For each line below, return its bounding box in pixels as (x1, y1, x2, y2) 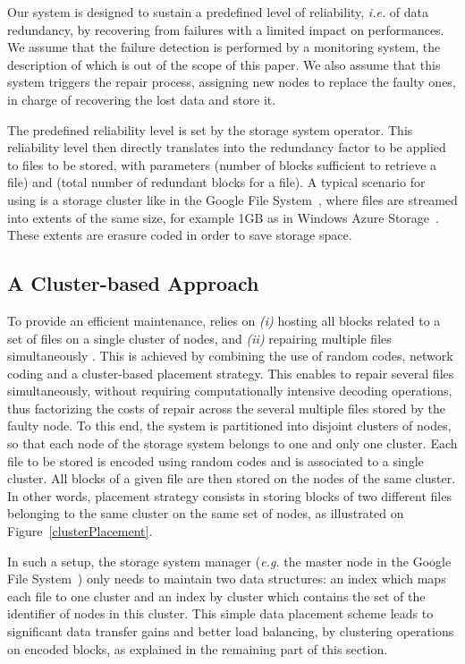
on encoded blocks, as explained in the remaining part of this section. (7, 639, 388, 658)
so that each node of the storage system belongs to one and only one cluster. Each (7, 434, 458, 453)
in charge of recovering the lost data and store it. (7, 89, 276, 108)
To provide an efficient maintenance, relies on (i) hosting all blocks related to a (7, 311, 441, 329)
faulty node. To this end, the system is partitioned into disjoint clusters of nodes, (7, 416, 452, 435)
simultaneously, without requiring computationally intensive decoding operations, (7, 381, 452, 400)
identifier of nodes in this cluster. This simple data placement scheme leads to (7, 604, 434, 623)
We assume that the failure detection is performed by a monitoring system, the (7, 38, 441, 56)
